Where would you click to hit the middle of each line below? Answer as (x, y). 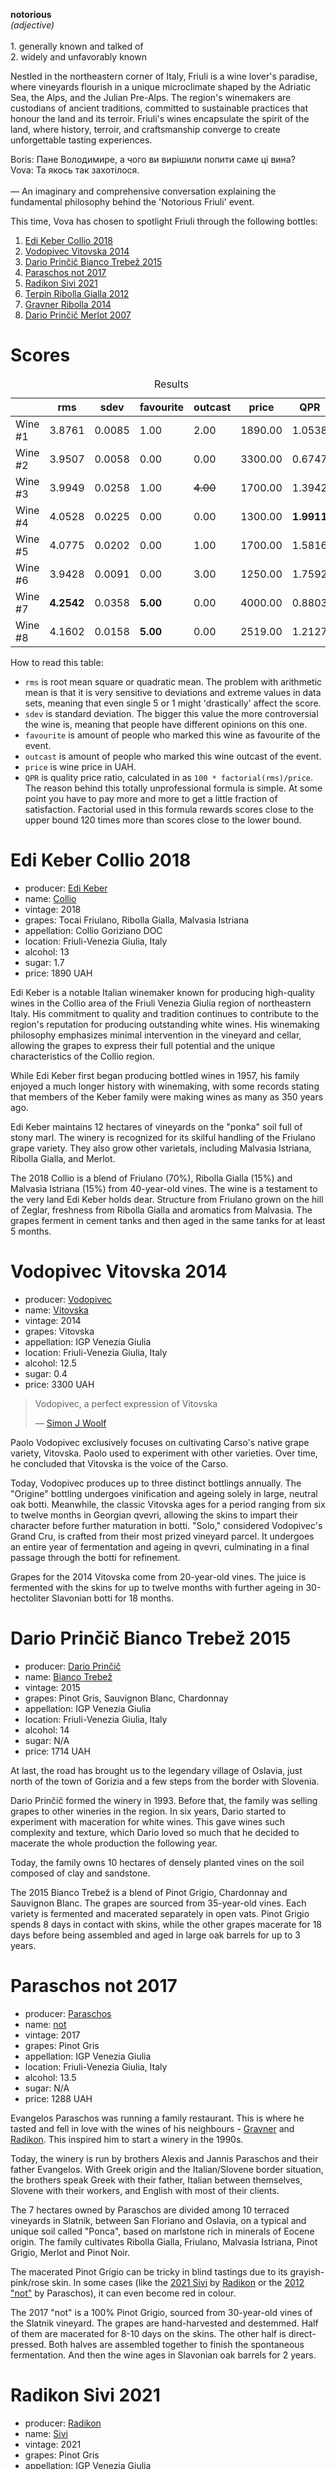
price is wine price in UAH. (80, 766)
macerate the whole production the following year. (114, 1843)
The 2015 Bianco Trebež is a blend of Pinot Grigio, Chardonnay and (149, 1892)
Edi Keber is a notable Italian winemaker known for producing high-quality (162, 992)
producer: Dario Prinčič (73, 1666)
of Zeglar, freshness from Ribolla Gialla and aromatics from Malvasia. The (161, 1210)
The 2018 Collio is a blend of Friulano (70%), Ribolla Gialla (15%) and (151, 1178)
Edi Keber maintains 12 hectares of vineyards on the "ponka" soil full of (156, 1126)
